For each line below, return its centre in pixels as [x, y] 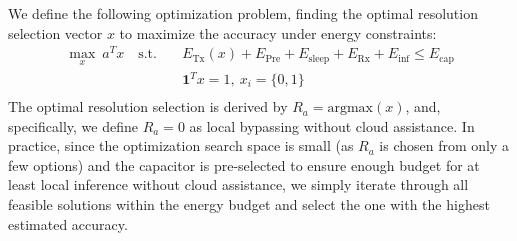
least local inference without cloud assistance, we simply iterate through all [238, 184]
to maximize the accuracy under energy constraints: [278, 32]
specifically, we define [73, 125]
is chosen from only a [444, 145]
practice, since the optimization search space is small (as [181, 145]
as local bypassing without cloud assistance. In [332, 125]
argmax [350, 108]
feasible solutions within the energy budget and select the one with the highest [249, 204]
